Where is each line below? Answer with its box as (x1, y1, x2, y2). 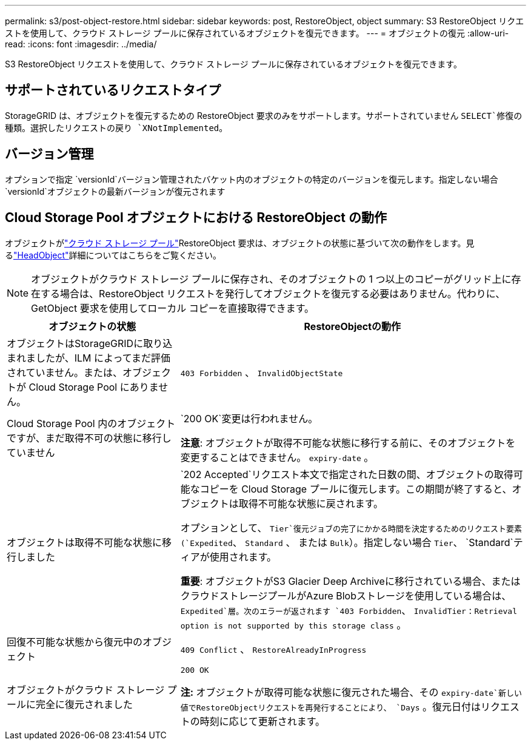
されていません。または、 (7, 366, 123, 379)
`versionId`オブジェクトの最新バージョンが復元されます (5, 186, 225, 197)
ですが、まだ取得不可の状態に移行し (7, 431, 172, 444)
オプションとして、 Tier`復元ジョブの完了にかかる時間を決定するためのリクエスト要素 (180, 521, 523, 534)
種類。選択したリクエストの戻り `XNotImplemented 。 (5, 122, 228, 133)
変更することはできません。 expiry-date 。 (180, 451, 374, 464)
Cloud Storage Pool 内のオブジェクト (7, 417, 176, 430)
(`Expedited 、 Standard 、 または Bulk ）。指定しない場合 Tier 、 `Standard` (180, 536, 513, 548)
